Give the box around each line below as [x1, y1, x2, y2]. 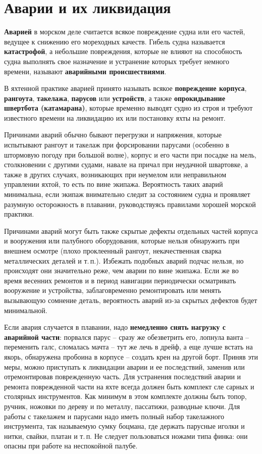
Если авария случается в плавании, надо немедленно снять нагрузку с [4, 322, 226, 332]
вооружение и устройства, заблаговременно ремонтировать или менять [4, 285, 221, 295]
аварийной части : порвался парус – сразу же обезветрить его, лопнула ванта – [4, 331, 249, 342]
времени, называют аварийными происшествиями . [4, 66, 167, 76]
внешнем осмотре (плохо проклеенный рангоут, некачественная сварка [4, 245, 222, 256]
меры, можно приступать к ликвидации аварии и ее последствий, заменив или [4, 361, 245, 372]
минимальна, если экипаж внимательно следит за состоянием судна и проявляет [4, 189, 250, 199]
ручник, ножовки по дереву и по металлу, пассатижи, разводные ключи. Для [4, 400, 240, 411]
